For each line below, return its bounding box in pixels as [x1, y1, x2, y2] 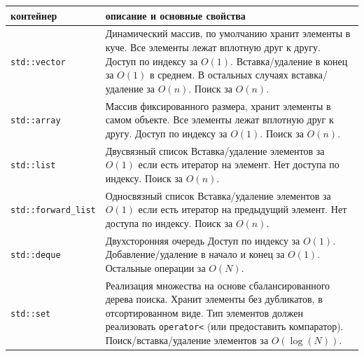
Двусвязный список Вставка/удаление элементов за [105, 143, 325, 158]
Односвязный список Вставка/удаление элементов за [105, 188, 331, 203]
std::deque [10, 250, 61, 261]
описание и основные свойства [105, 8, 246, 22]
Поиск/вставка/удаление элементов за [105, 333, 269, 348]
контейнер [10, 8, 57, 22]
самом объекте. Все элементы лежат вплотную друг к [105, 112, 334, 127]
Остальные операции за [105, 260, 206, 275]
